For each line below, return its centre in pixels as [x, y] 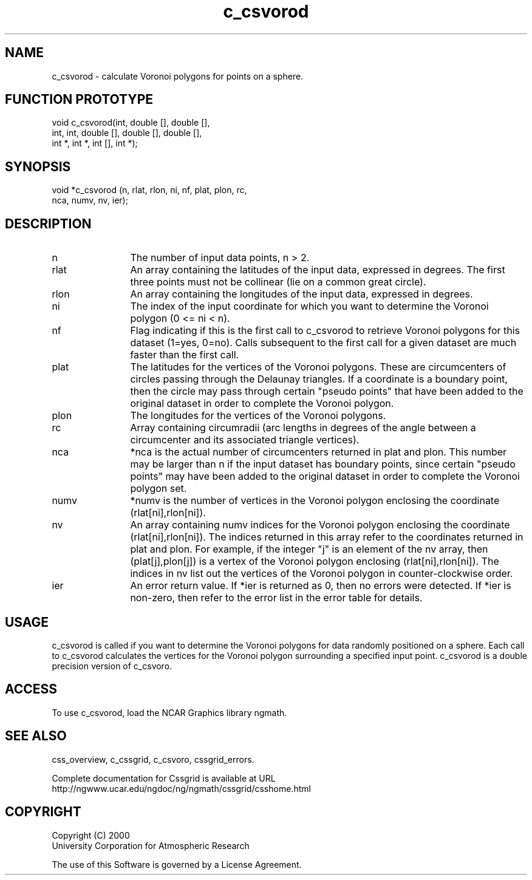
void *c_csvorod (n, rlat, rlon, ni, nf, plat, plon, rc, [149, 190]
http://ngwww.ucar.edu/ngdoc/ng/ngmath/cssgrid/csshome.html [181, 788]
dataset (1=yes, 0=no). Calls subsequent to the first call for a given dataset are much [323, 343]
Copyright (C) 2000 [91, 835]
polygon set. [159, 489]
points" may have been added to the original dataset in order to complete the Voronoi [325, 476]
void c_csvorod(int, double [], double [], [131, 123]
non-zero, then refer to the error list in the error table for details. [276, 598]
